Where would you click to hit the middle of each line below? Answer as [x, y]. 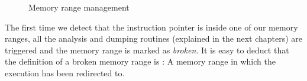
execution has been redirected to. [65, 72]
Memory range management [79, 7]
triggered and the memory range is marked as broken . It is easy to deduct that [147, 50]
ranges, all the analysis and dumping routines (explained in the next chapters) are [154, 38]
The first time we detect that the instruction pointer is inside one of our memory [151, 27]
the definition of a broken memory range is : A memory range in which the [140, 61]
